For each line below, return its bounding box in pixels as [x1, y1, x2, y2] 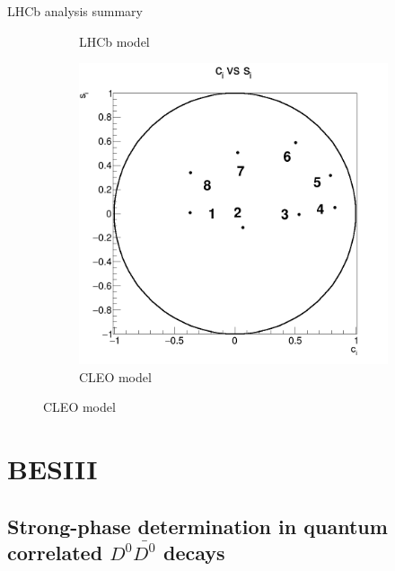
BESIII [7, 450, 98, 486]
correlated [7, 539, 103, 566]
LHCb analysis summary [7, 2, 143, 20]
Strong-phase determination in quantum [7, 512, 388, 540]
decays [163, 539, 225, 566]
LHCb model [79, 31, 150, 50]
